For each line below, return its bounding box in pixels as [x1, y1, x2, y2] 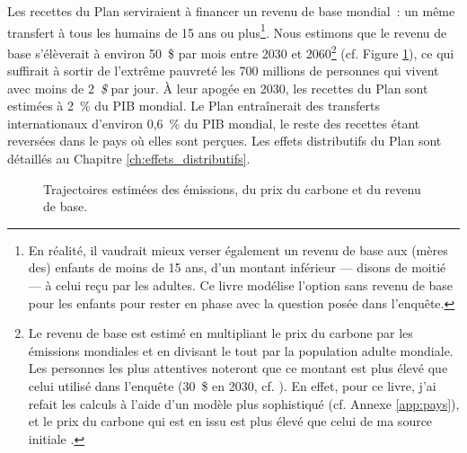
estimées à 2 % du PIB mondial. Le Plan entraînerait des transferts [7, 96, 381, 115]
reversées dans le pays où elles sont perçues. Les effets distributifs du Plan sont [7, 131, 442, 150]
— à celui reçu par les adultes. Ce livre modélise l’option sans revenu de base [28, 276, 454, 295]
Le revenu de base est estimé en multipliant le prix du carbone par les [28, 324, 413, 342]
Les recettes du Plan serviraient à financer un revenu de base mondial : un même [7, 2, 455, 20]
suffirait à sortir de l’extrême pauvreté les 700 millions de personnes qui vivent [7, 61, 439, 80]
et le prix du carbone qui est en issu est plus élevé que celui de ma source [28, 412, 433, 431]
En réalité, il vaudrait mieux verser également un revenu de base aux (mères [28, 240, 448, 259]
